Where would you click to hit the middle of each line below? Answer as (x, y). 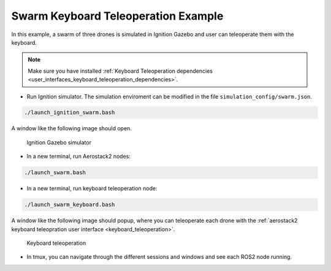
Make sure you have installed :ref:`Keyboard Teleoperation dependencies (120, 71)
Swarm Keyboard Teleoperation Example (117, 16)
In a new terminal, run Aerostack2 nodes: (79, 157)
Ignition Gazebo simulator (59, 142)
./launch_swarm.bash (55, 173)
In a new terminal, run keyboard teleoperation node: (92, 188)
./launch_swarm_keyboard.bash (70, 205)
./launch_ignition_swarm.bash (70, 113)
